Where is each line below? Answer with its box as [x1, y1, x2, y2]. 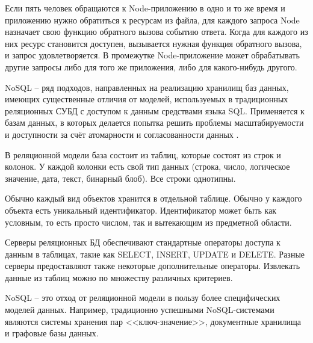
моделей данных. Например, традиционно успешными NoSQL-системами [5, 303, 274, 316]
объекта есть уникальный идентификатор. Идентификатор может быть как [5, 203, 277, 216]
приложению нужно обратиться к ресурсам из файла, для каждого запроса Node [5, 13, 300, 26]
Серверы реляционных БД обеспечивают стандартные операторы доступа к [5, 236, 280, 249]
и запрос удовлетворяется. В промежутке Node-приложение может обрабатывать [5, 49, 300, 61]
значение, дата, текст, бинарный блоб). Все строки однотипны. [5, 171, 236, 184]
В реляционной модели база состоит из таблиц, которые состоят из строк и [5, 148, 281, 161]
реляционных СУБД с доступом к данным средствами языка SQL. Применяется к [5, 104, 305, 117]
